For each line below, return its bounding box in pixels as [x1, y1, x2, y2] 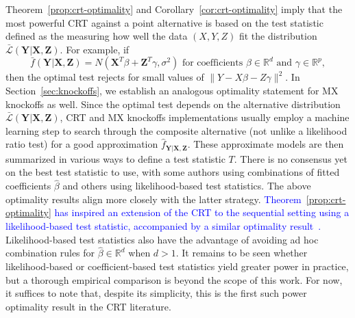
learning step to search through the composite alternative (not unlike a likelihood [5, 123, 347, 137]
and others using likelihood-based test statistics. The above [62, 178, 311, 193]
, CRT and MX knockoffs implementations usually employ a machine [60, 110, 350, 124]
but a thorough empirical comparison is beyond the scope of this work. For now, [5, 272, 343, 287]
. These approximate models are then [187, 137, 344, 151]
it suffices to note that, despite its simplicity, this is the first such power [5, 286, 307, 300]
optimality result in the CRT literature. [5, 299, 171, 313]
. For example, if [60, 42, 130, 56]
